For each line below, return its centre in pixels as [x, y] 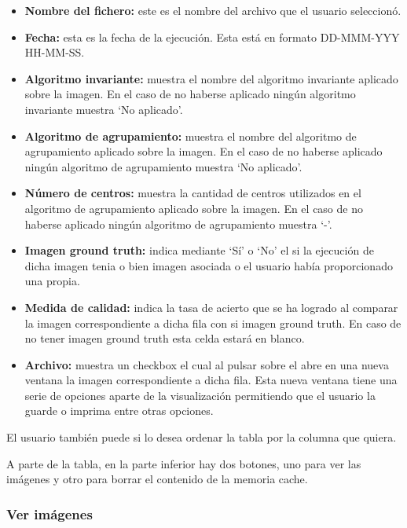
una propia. [52, 281]
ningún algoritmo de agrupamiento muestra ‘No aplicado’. [163, 166]
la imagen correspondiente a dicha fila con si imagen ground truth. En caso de [213, 323]
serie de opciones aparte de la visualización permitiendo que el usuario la [200, 395]
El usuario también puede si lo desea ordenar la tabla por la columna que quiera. [202, 437]
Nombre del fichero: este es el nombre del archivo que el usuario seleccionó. [213, 10]
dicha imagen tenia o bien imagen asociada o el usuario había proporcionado [209, 265]
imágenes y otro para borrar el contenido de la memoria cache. [157, 479]
